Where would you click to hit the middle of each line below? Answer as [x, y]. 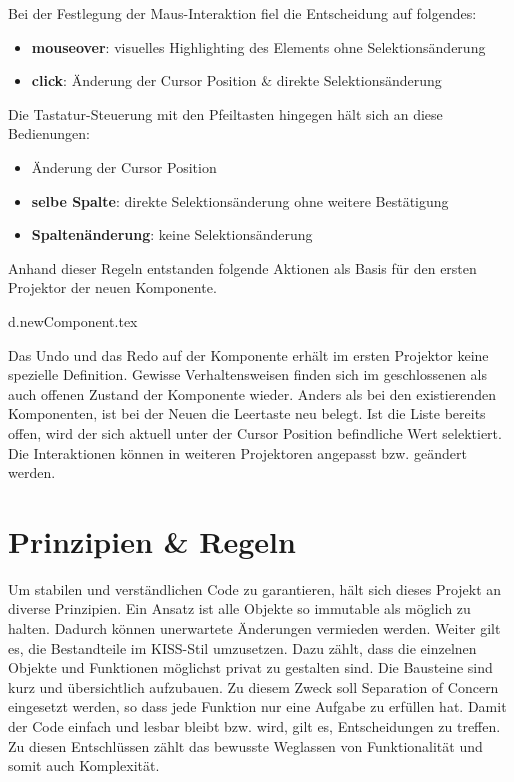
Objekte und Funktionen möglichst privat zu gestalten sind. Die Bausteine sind [250, 667]
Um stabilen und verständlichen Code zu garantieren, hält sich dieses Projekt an [255, 588]
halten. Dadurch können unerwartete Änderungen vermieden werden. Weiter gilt [254, 628]
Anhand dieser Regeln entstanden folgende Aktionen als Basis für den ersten [242, 267]
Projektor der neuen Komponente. [112, 287]
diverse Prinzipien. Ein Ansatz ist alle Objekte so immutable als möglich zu [239, 608]
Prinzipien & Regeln [152, 540]
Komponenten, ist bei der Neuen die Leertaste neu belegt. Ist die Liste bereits [247, 413]
